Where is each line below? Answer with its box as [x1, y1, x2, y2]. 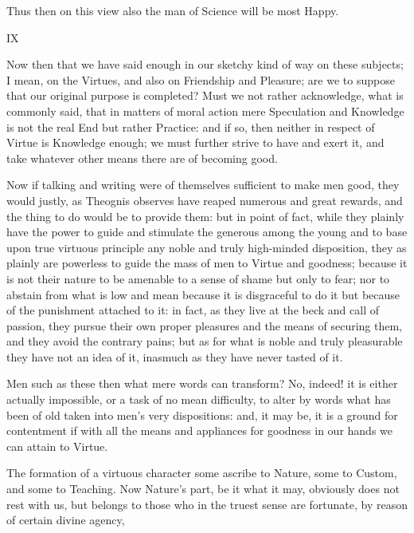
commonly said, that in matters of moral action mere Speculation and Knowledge [6, 102, 404, 119]
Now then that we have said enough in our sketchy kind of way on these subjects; [6, 56, 404, 73]
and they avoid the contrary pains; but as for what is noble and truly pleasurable [6, 333, 403, 349]
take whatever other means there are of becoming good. [6, 149, 278, 166]
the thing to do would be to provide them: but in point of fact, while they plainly [6, 207, 404, 224]
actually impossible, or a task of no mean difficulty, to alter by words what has [6, 391, 391, 408]
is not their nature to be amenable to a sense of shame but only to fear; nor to [6, 270, 390, 286]
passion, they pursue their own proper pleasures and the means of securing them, [6, 317, 402, 334]
